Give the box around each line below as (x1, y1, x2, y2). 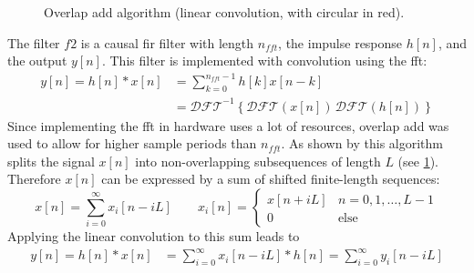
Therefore (7, 169, 61, 188)
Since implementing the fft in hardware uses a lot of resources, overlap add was (7, 116, 449, 135)
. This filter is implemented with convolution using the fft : (101, 51, 428, 70)
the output (7, 51, 67, 70)
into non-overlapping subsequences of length (135, 151, 381, 170)
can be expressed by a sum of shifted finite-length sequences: (101, 169, 440, 188)
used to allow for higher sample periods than (7, 134, 257, 153)
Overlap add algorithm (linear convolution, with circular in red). (44, 3, 405, 21)
